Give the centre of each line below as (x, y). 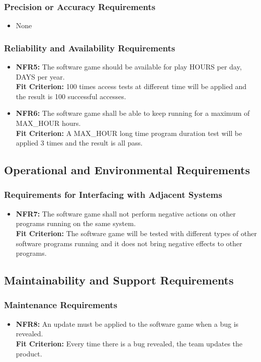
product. (29, 353)
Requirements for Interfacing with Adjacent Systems (113, 195)
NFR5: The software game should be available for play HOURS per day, (129, 67)
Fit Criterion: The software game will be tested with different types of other (136, 233)
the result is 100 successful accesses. (71, 96)
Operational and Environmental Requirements (127, 170)
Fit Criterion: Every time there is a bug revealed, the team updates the (129, 343)
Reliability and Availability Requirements (90, 48)
